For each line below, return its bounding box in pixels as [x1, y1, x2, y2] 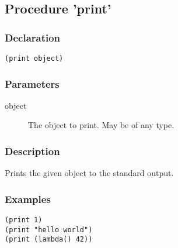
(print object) [5, 54, 64, 63]
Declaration [5, 30, 61, 44]
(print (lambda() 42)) [5, 235, 93, 244]
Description [5, 143, 60, 158]
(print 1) [5, 216, 43, 225]
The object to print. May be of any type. [28, 119, 174, 131]
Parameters [5, 76, 60, 91]
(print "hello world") [5, 225, 93, 234]
